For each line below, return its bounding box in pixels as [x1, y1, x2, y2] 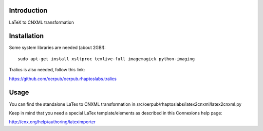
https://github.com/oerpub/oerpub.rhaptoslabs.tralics [9, 76, 117, 82]
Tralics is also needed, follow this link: [9, 67, 85, 73]
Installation [9, 32, 44, 40]
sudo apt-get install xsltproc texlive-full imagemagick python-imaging [18, 56, 195, 62]
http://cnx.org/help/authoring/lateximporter [9, 119, 96, 125]
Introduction [9, 6, 48, 15]
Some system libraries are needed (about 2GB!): [9, 45, 106, 50]
